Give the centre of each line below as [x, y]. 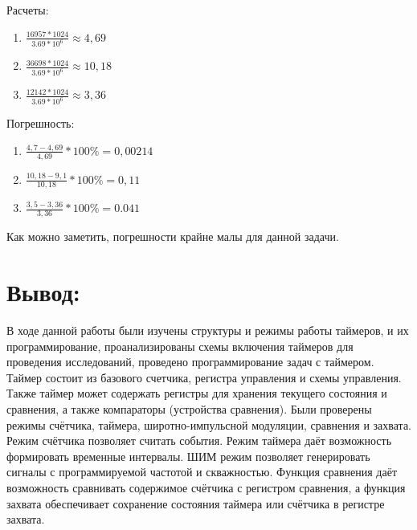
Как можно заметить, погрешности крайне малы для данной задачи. [173, 236]
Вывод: [43, 292]
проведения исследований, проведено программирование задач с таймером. [190, 362]
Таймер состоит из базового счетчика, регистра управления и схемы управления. [204, 377]
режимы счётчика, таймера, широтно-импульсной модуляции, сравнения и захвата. [209, 424]
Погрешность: [41, 123]
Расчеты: [28, 10]
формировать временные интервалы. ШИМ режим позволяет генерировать [188, 456]
